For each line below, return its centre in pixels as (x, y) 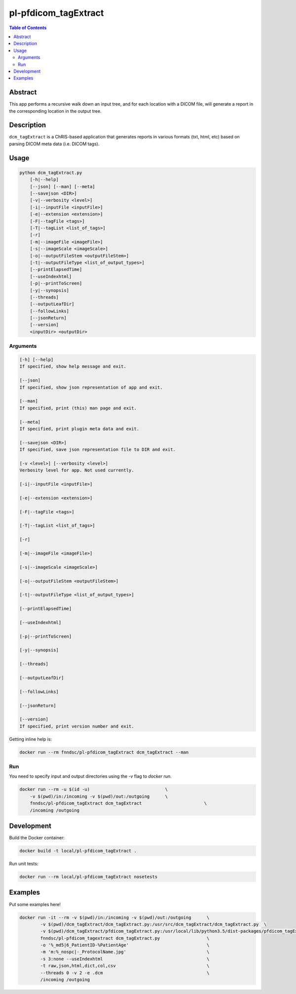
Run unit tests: (24, 864)
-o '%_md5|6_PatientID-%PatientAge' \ (125, 945)
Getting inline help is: (30, 739)
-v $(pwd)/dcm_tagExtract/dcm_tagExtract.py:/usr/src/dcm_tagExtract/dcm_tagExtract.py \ (153, 924)
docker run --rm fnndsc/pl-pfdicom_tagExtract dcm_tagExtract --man (104, 752)
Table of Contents (28, 28)
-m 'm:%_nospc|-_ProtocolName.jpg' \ (125, 952)
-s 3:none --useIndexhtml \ (125, 959)
